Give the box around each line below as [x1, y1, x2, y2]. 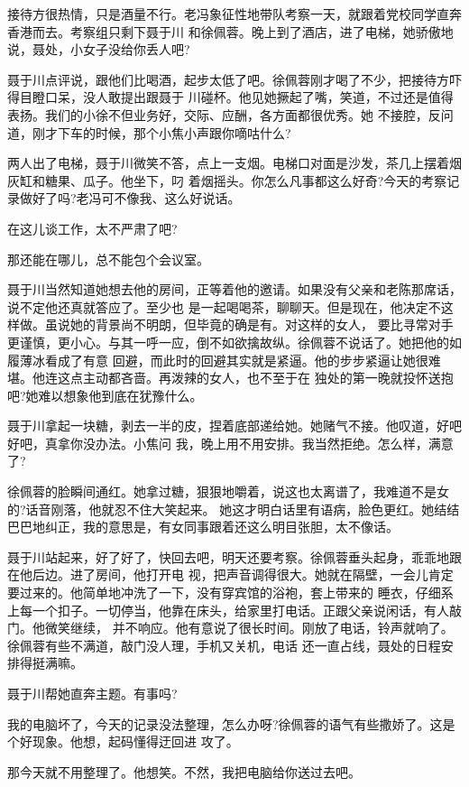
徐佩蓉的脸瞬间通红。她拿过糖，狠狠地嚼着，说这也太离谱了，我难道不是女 [7, 482, 449, 501]
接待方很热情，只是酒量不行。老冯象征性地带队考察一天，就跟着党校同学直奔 [7, 5, 462, 23]
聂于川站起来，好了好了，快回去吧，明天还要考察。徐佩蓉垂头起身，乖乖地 [7, 547, 449, 566]
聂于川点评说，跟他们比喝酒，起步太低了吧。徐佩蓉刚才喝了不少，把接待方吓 [7, 69, 462, 88]
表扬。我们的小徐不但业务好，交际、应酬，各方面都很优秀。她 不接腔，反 [7, 105, 441, 124]
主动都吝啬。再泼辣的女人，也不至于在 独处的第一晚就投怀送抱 [82, 368, 454, 387]
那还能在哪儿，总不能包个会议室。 [7, 249, 209, 268]
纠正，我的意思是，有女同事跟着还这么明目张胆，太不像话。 [44, 517, 399, 536]
